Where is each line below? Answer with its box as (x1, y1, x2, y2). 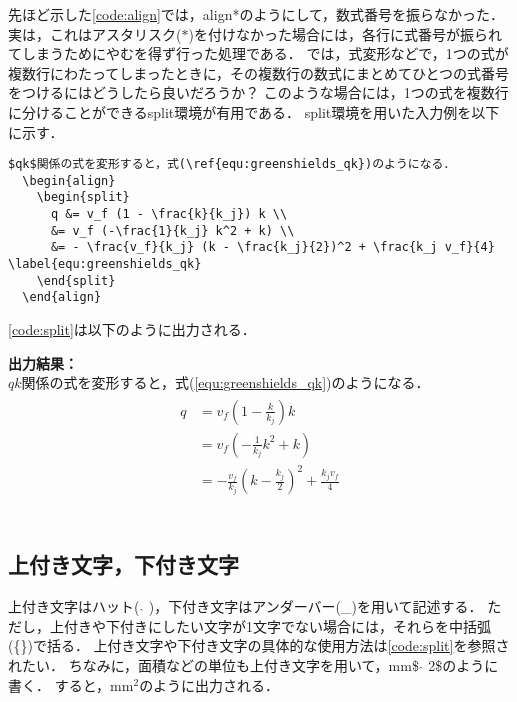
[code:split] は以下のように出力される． (8, 319, 256, 340)
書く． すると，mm (8, 674, 134, 695)
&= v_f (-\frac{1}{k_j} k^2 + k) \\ (50, 223, 295, 238)
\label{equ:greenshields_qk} (8, 257, 202, 272)
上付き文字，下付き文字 (8, 549, 239, 580)
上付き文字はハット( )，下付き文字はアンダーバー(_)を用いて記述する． (8, 596, 483, 617)
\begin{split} (36, 190, 130, 205)
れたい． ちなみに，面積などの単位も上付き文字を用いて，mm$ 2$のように (8, 655, 499, 676)
